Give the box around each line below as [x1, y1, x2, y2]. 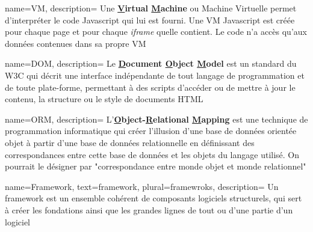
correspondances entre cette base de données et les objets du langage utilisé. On [5, 148, 300, 160]
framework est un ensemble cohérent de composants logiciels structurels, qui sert [5, 192, 302, 204]
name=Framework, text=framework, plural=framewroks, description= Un [5, 180, 279, 192]
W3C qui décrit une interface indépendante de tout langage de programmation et [5, 69, 305, 81]
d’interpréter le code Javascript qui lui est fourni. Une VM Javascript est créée [5, 13, 295, 26]
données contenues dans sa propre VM [5, 37, 146, 49]
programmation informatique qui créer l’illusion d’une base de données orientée [5, 124, 297, 137]
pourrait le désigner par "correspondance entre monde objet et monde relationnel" [5, 160, 306, 172]
